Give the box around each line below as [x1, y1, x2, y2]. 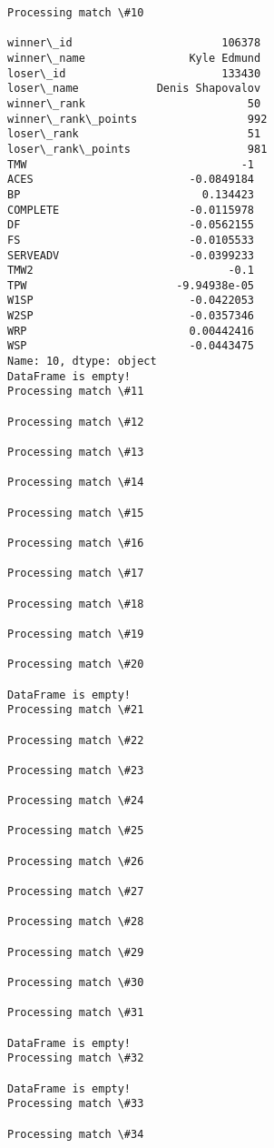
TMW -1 [7, 157, 255, 171]
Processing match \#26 [7, 854, 144, 868]
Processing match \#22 [7, 733, 144, 747]
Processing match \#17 [7, 567, 144, 580]
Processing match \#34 [7, 1127, 144, 1141]
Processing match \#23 [7, 763, 144, 777]
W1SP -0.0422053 [7, 294, 255, 307]
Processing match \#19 [7, 627, 144, 640]
